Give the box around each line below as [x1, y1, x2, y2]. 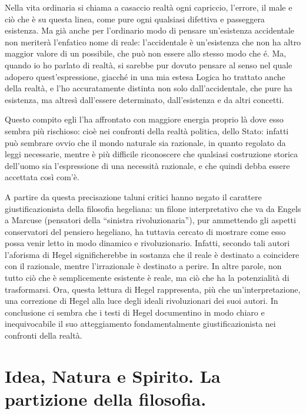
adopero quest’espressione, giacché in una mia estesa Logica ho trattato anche [5, 70, 285, 82]
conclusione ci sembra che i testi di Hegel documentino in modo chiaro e [5, 306, 265, 318]
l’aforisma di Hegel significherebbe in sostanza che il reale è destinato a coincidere [5, 248, 300, 260]
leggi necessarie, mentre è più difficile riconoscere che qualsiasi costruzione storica [5, 148, 298, 160]
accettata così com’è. [5, 171, 79, 183]
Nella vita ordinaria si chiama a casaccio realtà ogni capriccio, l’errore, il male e [5, 1, 292, 13]
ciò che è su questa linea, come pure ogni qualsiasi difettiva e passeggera [5, 12, 265, 25]
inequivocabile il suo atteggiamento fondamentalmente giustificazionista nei [5, 317, 276, 330]
